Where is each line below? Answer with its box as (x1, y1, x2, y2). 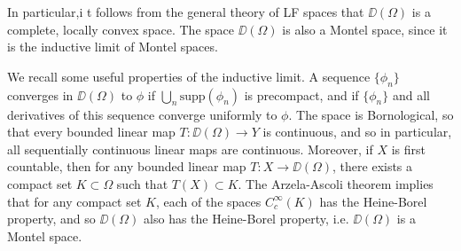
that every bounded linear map (7, 122, 176, 141)
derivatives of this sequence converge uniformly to (7, 105, 277, 123)
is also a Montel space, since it (282, 20, 448, 38)
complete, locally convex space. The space (7, 20, 234, 38)
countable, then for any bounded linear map (7, 157, 246, 176)
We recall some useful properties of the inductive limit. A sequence (7, 67, 371, 85)
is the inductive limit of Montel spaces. (7, 37, 218, 56)
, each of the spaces (155, 192, 262, 210)
